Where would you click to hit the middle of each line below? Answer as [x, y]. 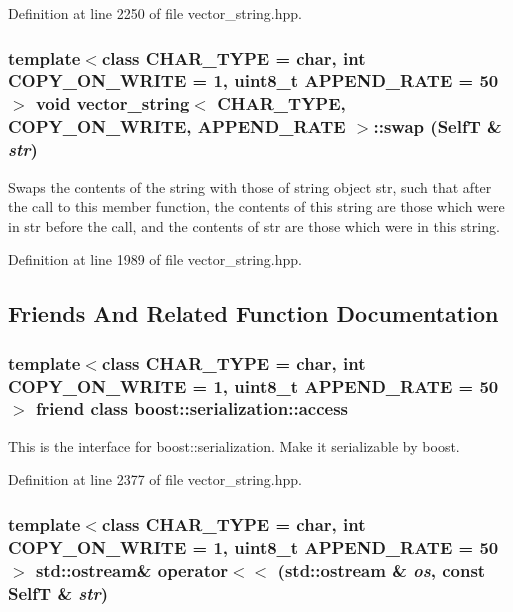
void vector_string [112, 103]
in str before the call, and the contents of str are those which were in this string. [254, 225]
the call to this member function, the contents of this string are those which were [256, 206]
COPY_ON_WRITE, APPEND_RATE [177, 126]
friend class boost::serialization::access [191, 408]
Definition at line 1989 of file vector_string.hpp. [155, 259]
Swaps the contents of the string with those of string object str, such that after [250, 186]
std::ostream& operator [132, 569]
